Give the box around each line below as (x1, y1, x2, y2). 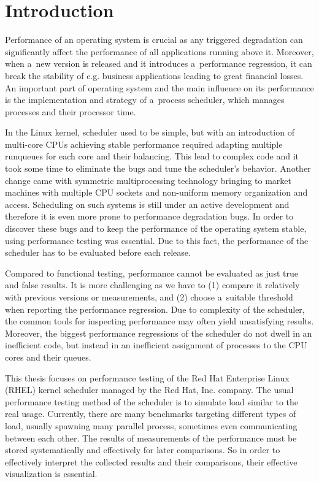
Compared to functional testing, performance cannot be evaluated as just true (5, 266, 298, 279)
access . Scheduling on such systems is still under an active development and (5, 197, 290, 210)
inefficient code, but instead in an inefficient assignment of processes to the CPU (5, 339, 307, 351)
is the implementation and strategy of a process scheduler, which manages (5, 93, 285, 106)
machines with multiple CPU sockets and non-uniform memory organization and (5, 186, 308, 199)
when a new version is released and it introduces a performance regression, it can (5, 57, 312, 70)
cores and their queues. (5, 350, 91, 363)
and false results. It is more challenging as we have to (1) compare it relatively (5, 278, 300, 291)
